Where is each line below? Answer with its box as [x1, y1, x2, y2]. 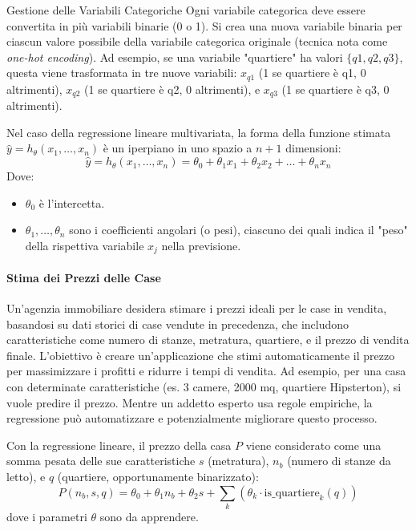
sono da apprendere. [99, 508, 199, 524]
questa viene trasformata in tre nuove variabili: [6, 64, 237, 81]
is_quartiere [264, 487, 320, 499]
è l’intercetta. [38, 194, 105, 211]
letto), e [6, 468, 46, 485]
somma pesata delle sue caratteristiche [6, 452, 196, 469]
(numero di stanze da [287, 452, 391, 469]
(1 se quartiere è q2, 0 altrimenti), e [84, 80, 261, 97]
